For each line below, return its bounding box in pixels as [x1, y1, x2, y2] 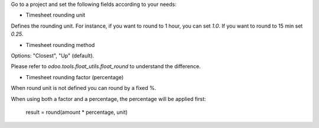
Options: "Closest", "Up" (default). [11, 52, 95, 59]
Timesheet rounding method [25, 41, 95, 48]
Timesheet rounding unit [25, 12, 86, 19]
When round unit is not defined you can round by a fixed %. [11, 85, 157, 92]
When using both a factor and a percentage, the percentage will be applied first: [11, 95, 206, 102]
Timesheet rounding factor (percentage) [25, 73, 124, 80]
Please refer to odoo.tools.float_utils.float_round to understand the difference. [11, 63, 201, 70]
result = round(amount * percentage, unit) [25, 109, 128, 116]
